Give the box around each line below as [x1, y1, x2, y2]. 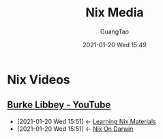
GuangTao [100, 27, 130, 36]
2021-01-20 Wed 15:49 [83, 40, 147, 49]
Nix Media [85, 5, 145, 21]
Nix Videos [7, 72, 70, 87]
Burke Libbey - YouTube [7, 99, 111, 111]
